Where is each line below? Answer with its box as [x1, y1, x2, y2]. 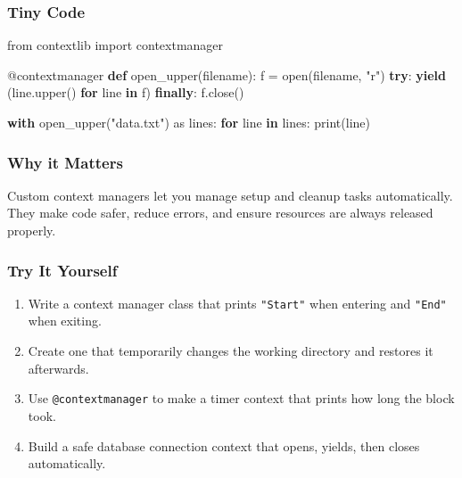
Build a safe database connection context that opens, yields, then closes [28, 436, 420, 455]
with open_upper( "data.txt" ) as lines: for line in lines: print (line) [7, 113, 370, 131]
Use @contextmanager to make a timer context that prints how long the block [28, 389, 455, 408]
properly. [7, 221, 56, 239]
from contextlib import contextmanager [7, 36, 224, 54]
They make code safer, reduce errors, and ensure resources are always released [7, 203, 433, 222]
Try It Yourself [7, 259, 118, 281]
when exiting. [28, 311, 102, 330]
